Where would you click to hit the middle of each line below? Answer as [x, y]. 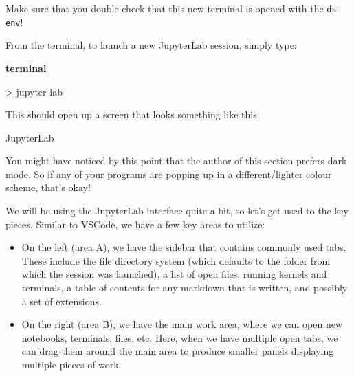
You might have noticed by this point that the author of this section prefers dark [176, 161]
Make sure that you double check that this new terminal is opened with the [165, 8]
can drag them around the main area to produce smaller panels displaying [178, 351]
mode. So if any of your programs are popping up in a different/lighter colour [169, 174]
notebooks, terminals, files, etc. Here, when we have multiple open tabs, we [180, 337]
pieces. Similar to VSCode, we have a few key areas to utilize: [135, 224]
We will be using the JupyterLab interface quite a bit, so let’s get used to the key [177, 211]
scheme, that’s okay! [48, 187]
